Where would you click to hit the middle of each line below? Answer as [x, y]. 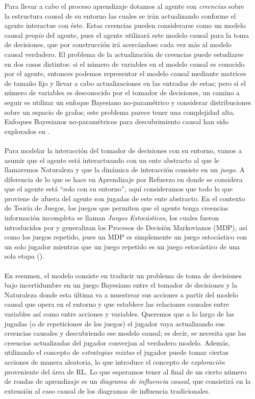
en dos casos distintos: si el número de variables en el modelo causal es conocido [125, 64]
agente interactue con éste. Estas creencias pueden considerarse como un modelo [125, 25]
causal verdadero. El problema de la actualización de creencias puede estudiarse [124, 54]
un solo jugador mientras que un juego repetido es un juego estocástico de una [122, 246]
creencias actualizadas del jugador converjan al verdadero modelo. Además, [117, 342]
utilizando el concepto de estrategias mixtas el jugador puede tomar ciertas [116, 352]
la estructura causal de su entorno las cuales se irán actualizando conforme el [120, 15]
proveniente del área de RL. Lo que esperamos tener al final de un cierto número [126, 371]
